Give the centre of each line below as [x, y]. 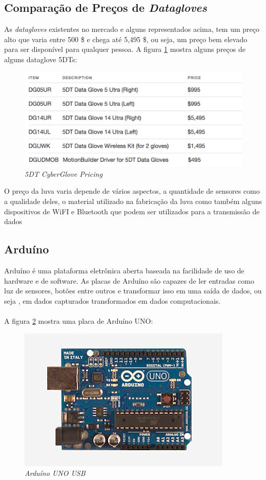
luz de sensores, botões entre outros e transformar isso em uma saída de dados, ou [133, 291]
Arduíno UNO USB [55, 473]
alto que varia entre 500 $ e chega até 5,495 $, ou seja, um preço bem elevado [126, 39]
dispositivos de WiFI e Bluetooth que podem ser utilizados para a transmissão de [132, 211]
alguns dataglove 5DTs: [41, 59]
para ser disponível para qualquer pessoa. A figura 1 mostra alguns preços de [125, 49]
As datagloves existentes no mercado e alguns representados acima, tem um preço [132, 29]
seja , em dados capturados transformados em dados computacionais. [112, 300]
